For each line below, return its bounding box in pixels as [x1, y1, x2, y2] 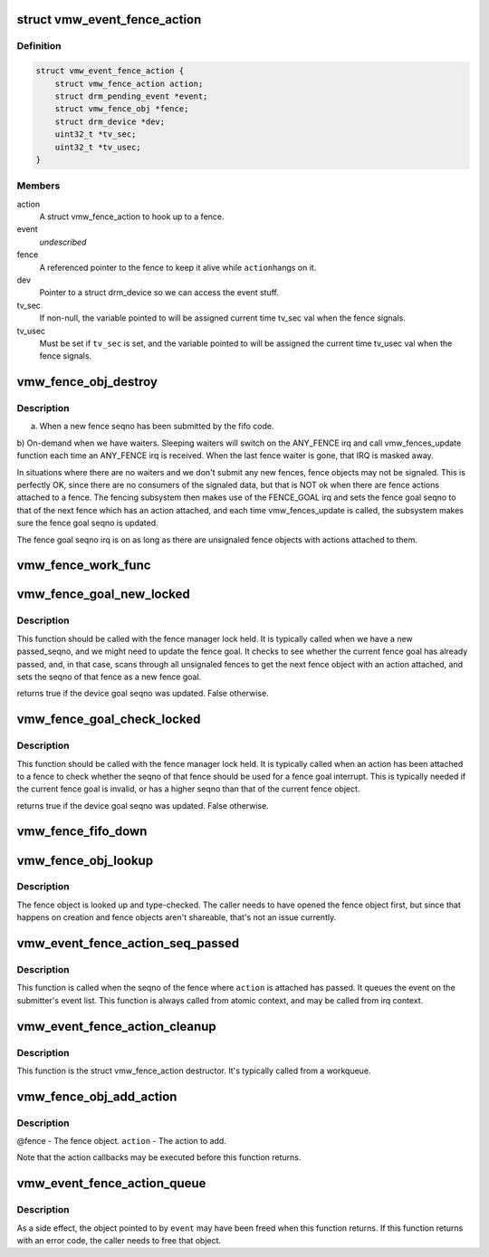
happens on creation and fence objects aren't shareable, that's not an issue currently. [16, 912, 337, 923]
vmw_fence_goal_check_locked [16, 712, 201, 727]
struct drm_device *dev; [54, 116, 166, 127]
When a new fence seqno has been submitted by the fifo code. [39, 421, 274, 432]
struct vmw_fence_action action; [54, 78, 204, 89]
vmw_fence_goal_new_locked [16, 587, 190, 602]
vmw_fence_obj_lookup [16, 852, 154, 868]
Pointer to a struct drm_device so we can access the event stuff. [39, 287, 280, 298]
